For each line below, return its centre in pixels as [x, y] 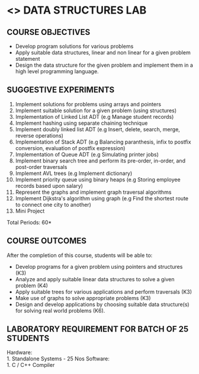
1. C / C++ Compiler [31, 365]
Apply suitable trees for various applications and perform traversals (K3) [103, 292]
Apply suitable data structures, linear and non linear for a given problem [103, 53]
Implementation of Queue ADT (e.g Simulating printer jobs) [87, 154]
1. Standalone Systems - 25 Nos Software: [58, 359]
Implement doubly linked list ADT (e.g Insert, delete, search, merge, [97, 129]
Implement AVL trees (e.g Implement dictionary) [74, 173]
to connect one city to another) [53, 204]
